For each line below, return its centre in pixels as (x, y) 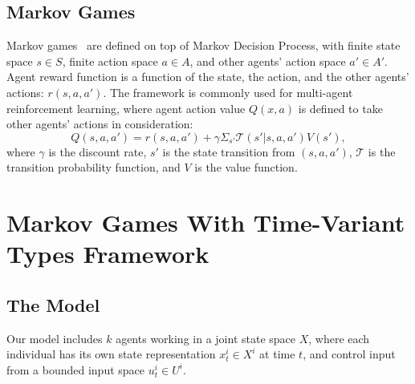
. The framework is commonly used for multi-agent (228, 92)
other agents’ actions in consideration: (100, 124)
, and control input (349, 354)
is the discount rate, (98, 151)
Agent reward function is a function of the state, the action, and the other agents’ (208, 77)
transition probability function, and (94, 167)
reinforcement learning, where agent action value (126, 108)
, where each (339, 338)
